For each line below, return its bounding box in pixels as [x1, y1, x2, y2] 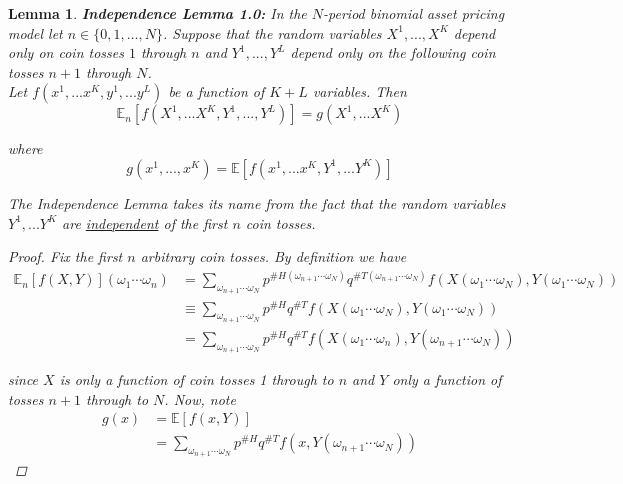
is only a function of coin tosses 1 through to [59, 369, 334, 390]
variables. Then [312, 81, 407, 102]
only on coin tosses [8, 42, 124, 63]
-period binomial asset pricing [323, 3, 505, 23]
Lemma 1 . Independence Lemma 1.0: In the [8, 3, 307, 23]
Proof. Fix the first [8, 246, 123, 267]
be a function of [168, 81, 265, 102]
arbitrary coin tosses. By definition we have [140, 246, 407, 267]
